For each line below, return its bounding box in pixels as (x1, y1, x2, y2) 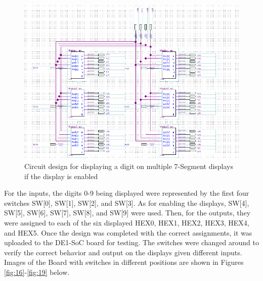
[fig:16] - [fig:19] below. (4, 267, 70, 277)
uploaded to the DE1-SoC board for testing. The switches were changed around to (4, 237, 259, 248)
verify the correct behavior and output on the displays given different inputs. (4, 247, 242, 257)
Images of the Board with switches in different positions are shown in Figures (4, 257, 244, 267)
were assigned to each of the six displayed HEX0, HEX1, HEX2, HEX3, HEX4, (4, 217, 249, 228)
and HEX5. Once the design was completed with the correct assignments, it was (4, 227, 252, 238)
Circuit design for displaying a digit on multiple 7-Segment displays (24, 161, 234, 172)
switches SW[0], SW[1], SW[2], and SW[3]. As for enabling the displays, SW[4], (4, 197, 249, 208)
